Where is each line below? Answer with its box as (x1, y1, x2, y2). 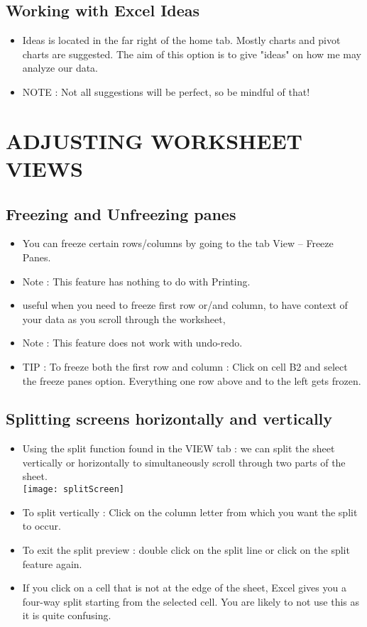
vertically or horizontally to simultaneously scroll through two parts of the (22, 454, 346, 469)
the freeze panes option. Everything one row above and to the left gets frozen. (22, 373, 361, 388)
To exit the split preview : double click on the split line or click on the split (22, 542, 350, 557)
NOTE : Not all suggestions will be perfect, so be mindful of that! (22, 84, 310, 99)
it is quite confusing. (22, 608, 111, 623)
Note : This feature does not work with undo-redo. (22, 335, 243, 350)
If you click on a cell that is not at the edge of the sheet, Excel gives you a (22, 580, 346, 595)
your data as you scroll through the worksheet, (22, 311, 226, 326)
